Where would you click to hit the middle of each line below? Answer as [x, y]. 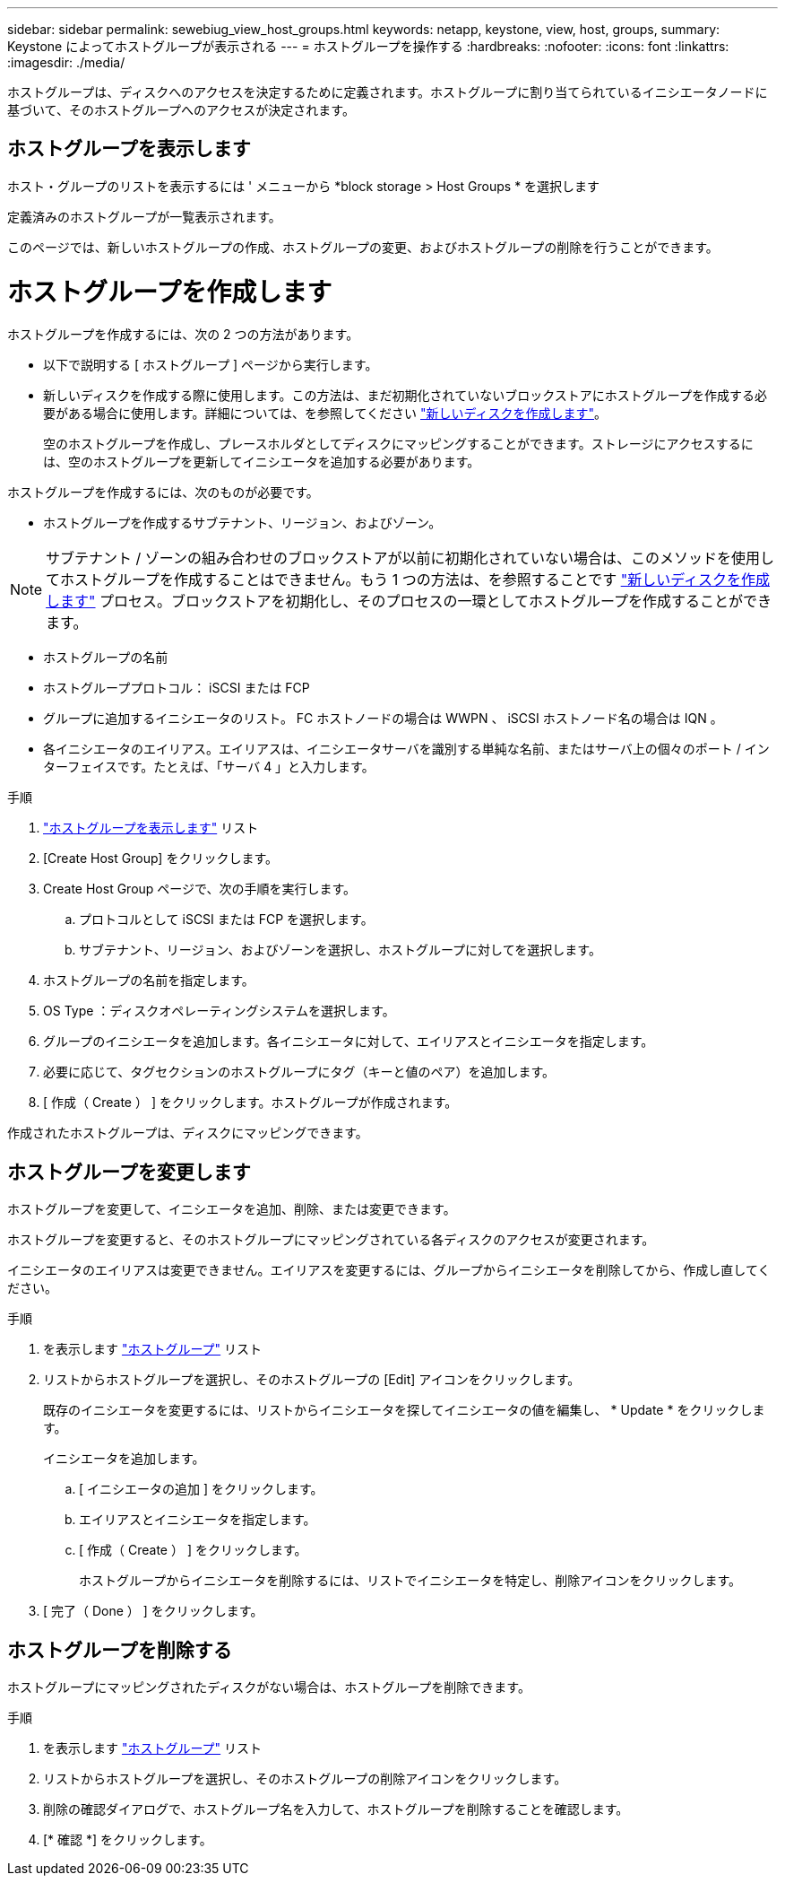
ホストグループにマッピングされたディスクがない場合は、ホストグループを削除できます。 [269, 1687]
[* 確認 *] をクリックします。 [128, 1840]
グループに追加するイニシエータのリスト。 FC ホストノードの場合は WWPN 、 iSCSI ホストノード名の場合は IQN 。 [383, 719]
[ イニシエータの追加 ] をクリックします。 [201, 1489]
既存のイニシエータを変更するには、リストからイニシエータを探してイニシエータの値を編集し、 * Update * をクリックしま [404, 1410]
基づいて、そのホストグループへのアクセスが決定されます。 [181, 110]
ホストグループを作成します [170, 292]
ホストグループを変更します [129, 1172]
